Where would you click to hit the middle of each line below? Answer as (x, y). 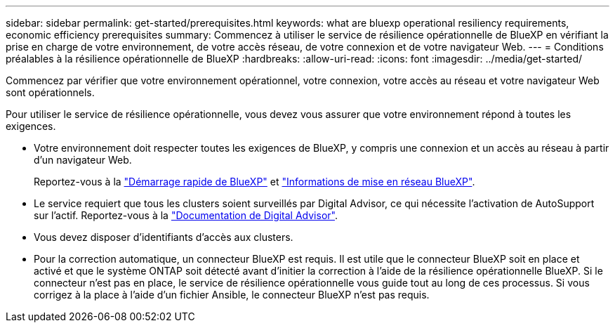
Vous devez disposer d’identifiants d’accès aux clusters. (164, 237)
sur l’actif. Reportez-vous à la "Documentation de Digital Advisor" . (186, 215)
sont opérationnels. (50, 92)
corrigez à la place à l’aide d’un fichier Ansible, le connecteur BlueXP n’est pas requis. (232, 295)
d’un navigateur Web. (83, 160)
